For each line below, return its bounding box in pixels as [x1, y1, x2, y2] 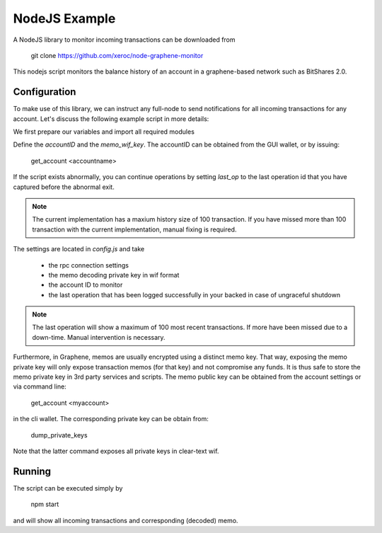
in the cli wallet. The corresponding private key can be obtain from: [13, 415, 209, 423]
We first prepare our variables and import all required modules [13, 127, 195, 136]
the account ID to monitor [48, 280, 123, 290]
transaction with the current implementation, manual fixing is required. [32, 225, 237, 234]
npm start [30, 500, 59, 509]
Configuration [13, 86, 76, 98]
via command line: [13, 382, 66, 391]
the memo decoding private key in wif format [48, 270, 180, 279]
